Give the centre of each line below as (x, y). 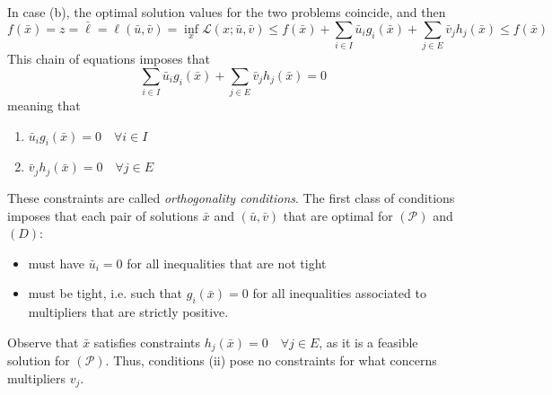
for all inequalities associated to (339, 293)
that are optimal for (338, 215)
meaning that (44, 105)
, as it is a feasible (368, 342)
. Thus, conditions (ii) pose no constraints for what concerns (271, 360)
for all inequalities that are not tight (227, 263)
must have (57, 263)
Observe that (43, 342)
